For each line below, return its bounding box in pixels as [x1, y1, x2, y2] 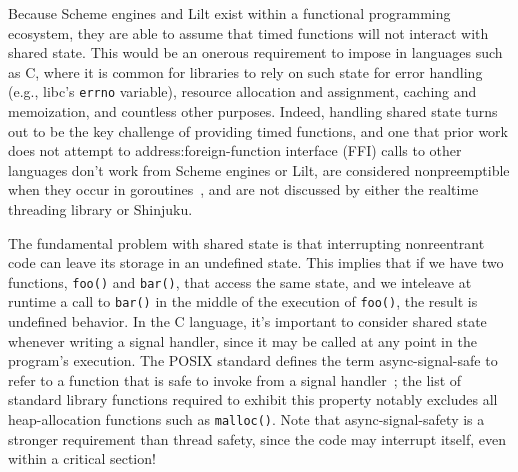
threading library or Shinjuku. [8, 199, 193, 219]
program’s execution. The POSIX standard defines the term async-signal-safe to [8, 350, 498, 371]
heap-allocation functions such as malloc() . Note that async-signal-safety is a [8, 409, 485, 430]
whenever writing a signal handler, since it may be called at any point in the [8, 330, 477, 351]
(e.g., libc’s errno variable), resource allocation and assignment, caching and [8, 81, 477, 102]
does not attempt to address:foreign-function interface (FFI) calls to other [8, 140, 462, 161]
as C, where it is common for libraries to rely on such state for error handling [8, 61, 483, 82]
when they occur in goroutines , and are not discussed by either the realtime [8, 179, 479, 200]
